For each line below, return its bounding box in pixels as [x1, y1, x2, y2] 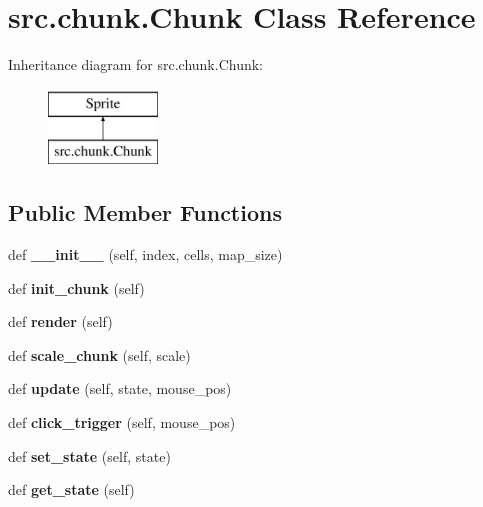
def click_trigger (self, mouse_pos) [8, 412, 236, 433]
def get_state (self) [8, 479, 135, 500]
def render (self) [8, 311, 113, 332]
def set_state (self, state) [8, 445, 171, 466]
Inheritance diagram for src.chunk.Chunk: [8, 54, 263, 75]
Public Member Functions [8, 197, 282, 228]
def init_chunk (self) [8, 277, 145, 298]
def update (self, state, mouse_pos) [8, 378, 232, 399]
